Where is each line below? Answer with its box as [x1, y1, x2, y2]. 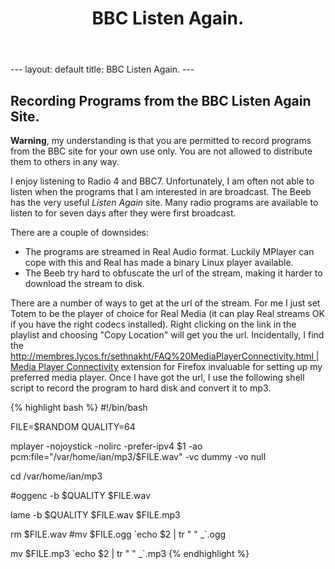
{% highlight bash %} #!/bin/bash [10, 402, 148, 413]
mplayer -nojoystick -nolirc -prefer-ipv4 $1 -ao [10, 440, 203, 452]
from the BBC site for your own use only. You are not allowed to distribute [10, 145, 313, 157]
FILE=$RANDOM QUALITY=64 [10, 421, 136, 432]
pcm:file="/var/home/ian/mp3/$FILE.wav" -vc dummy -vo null [10, 451, 267, 462]
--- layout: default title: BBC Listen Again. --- [10, 63, 195, 76]
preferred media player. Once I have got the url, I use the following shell [10, 372, 305, 383]
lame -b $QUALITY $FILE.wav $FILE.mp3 [10, 509, 181, 521]
